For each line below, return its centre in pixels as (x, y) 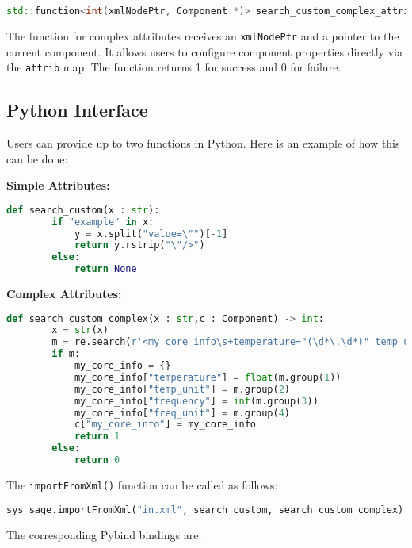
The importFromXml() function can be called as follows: (142, 484)
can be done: (37, 158)
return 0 (97, 460)
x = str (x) (80, 330)
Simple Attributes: (58, 185)
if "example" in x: (103, 222)
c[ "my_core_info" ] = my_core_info (165, 425)
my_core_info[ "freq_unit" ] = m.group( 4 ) (182, 413)
